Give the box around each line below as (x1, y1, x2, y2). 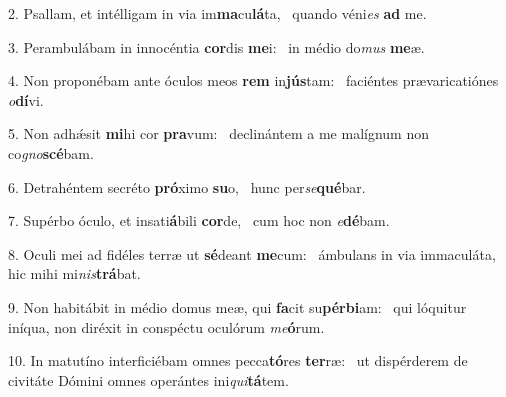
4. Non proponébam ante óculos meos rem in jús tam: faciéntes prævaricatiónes (8, 70, 499, 91)
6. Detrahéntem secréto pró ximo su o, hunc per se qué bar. (8, 176, 366, 197)
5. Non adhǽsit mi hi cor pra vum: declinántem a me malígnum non (8, 123, 430, 144)
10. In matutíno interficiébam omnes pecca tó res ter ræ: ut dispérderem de (8, 350, 468, 371)
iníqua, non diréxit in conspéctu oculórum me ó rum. (8, 316, 325, 337)
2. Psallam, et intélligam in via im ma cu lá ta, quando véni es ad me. (8, 3, 427, 23)
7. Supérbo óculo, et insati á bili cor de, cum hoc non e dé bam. (8, 210, 390, 231)
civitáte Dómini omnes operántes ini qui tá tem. (8, 369, 289, 390)
